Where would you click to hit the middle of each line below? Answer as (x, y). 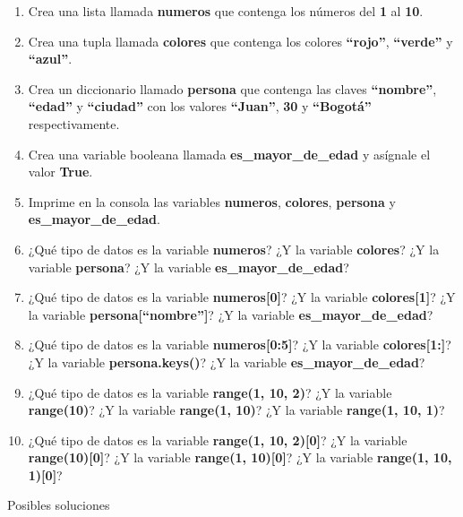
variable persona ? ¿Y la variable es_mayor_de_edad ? (189, 267)
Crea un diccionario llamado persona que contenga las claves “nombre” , (232, 88)
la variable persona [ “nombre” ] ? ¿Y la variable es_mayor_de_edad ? (231, 314)
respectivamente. (74, 123)
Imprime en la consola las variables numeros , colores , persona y (212, 201)
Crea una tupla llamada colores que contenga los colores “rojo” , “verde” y (240, 41)
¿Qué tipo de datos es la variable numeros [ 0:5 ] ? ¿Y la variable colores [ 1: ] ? (240, 345)
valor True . (60, 172)
